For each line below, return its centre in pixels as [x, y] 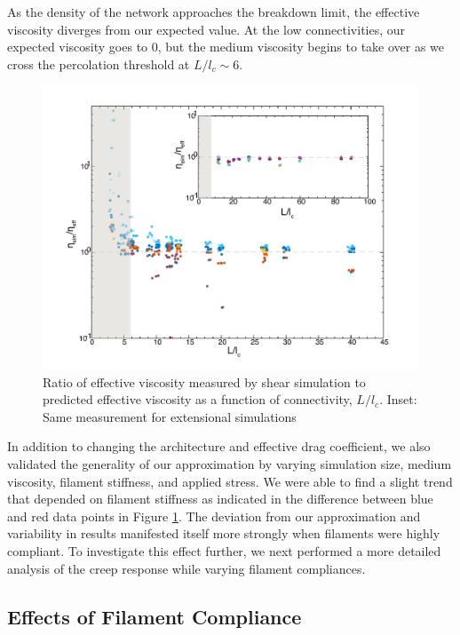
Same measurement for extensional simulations [170, 416]
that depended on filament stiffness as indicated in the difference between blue [220, 499]
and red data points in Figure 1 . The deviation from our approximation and [214, 516]
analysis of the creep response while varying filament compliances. [186, 568]
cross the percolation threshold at [99, 63]
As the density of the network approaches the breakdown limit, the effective [214, 12]
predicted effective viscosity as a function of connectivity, [198, 399]
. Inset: [398, 399]
